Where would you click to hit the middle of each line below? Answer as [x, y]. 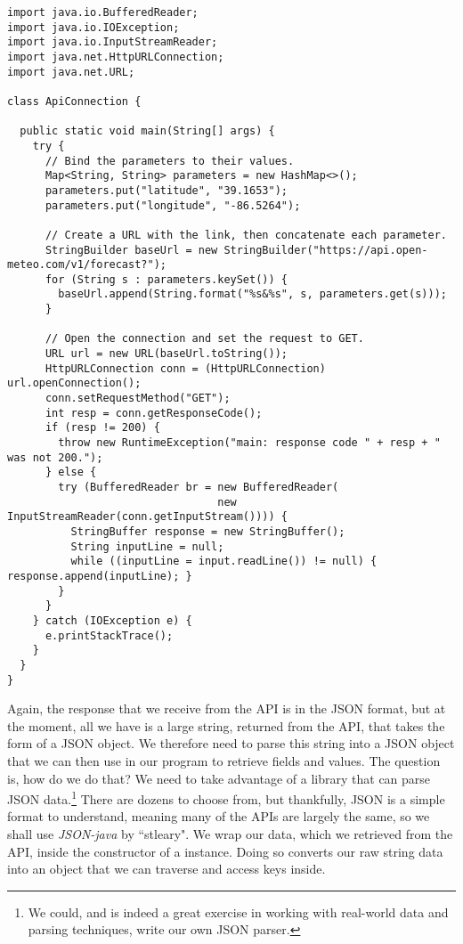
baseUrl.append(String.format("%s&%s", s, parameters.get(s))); [252, 294]
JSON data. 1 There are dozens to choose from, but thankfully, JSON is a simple [226, 798]
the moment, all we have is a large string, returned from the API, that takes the [226, 725]
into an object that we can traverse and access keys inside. [167, 869]
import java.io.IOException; [93, 27]
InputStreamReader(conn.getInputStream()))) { [147, 517]
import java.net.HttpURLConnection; [116, 57]
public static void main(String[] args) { [147, 131]
